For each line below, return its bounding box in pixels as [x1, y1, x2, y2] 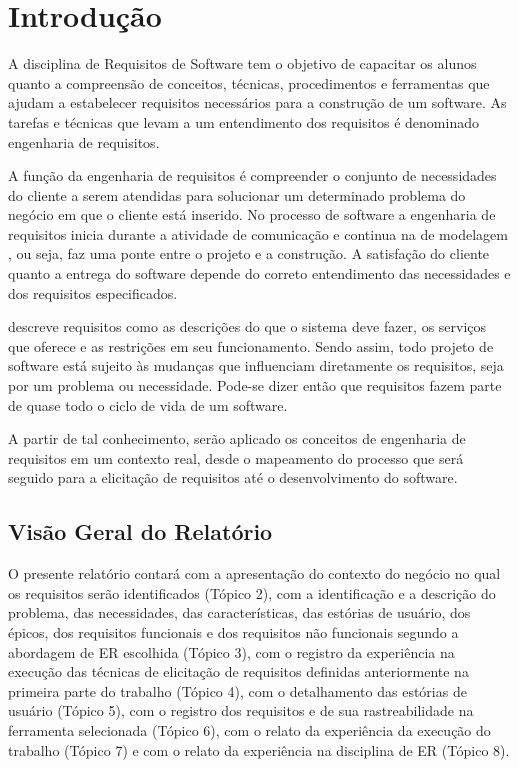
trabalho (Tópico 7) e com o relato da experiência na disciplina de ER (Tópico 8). [8, 739, 510, 760]
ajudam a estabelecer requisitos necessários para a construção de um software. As [8, 92, 507, 113]
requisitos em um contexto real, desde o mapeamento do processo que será [8, 447, 464, 468]
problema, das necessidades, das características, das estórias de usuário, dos [8, 602, 471, 623]
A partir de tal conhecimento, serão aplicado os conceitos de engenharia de [8, 428, 466, 449]
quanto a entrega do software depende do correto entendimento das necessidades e [8, 263, 511, 284]
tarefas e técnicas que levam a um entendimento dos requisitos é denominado [8, 111, 479, 132]
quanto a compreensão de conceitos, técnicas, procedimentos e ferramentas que [8, 72, 490, 93]
